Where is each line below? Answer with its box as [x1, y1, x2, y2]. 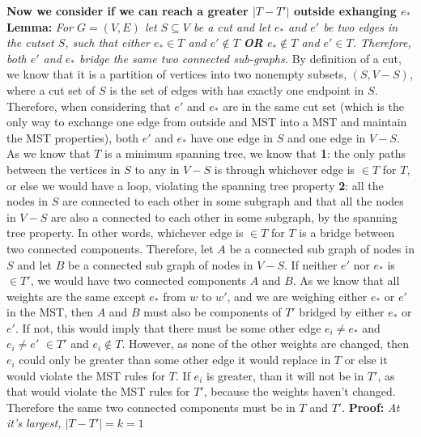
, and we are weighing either [227, 287, 368, 304]
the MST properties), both [6, 129, 139, 146]
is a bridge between [299, 224, 395, 241]
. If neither [284, 256, 338, 273]
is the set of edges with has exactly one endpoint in [109, 81, 364, 98]
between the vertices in [6, 160, 121, 177]
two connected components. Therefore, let [6, 240, 214, 257]
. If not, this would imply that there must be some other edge [15, 319, 321, 336]
